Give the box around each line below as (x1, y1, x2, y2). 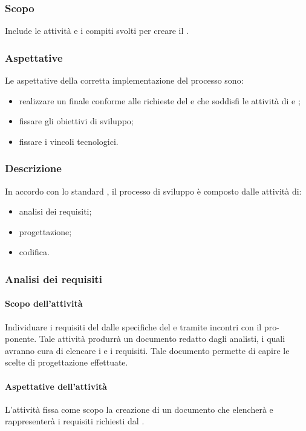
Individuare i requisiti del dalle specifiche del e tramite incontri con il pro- (5, 320, 279, 333)
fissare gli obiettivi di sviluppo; (19, 115, 134, 127)
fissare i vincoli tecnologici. (19, 135, 119, 147)
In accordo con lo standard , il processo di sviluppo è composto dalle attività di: (5, 184, 302, 197)
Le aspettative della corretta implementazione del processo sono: (5, 74, 244, 87)
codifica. (19, 246, 50, 258)
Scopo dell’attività (5, 297, 83, 310)
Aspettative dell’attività (5, 379, 107, 392)
